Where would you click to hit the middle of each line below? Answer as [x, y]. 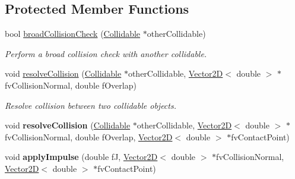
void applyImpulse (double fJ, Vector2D [81, 157]
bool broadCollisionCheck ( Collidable [73, 34]
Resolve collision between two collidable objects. [91, 105]
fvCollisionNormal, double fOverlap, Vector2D [89, 136]
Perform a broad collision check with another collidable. [106, 53]
